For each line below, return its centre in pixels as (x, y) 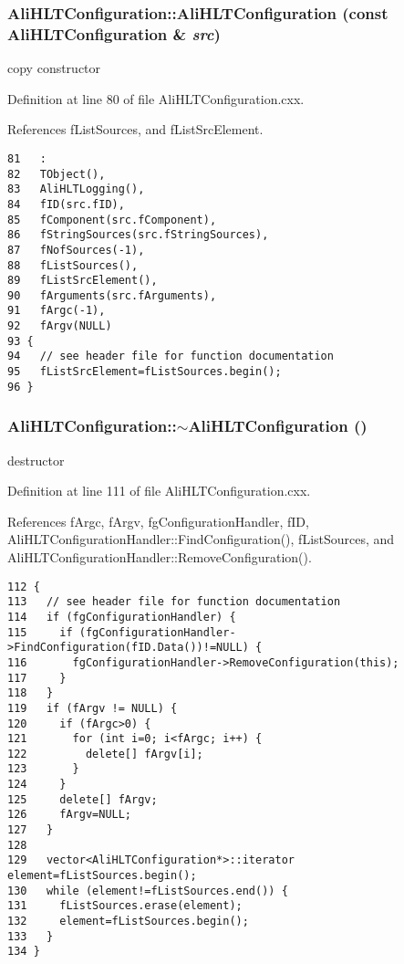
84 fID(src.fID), (66, 204)
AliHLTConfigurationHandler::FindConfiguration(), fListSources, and (201, 539)
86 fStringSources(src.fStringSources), (138, 235)
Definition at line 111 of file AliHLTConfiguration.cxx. (159, 491)
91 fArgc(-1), (57, 311)
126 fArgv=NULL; (70, 815)
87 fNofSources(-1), (76, 250)
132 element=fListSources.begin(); (128, 922)
